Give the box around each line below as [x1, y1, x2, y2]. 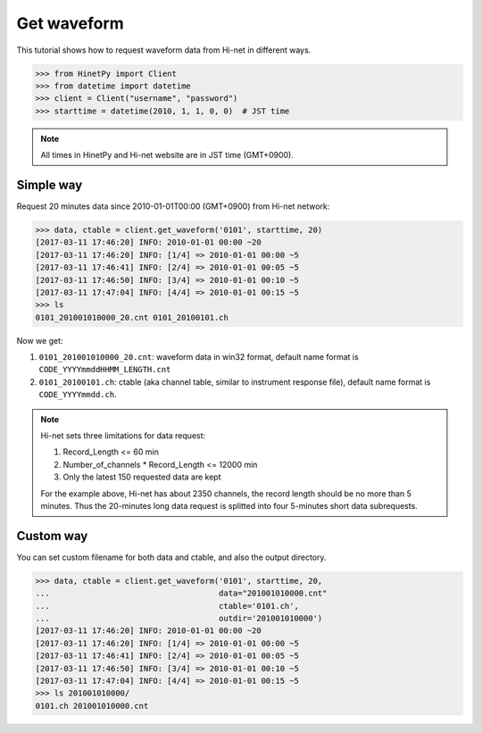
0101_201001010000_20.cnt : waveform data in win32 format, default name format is [38, 352, 359, 362]
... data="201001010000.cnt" [35, 588, 328, 598]
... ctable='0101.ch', [35, 601, 299, 611]
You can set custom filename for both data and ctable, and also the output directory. [16, 552, 327, 562]
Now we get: [16, 335, 63, 346]
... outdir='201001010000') [35, 613, 323, 624]
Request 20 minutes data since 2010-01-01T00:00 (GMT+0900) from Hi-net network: [16, 201, 330, 212]
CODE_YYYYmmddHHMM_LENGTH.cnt [38, 364, 171, 375]
